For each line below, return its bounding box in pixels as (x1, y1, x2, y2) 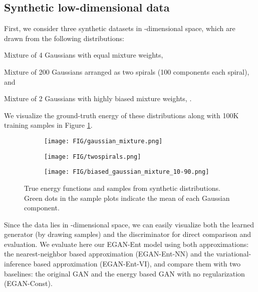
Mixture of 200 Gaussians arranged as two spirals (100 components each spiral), (4, 66, 249, 77)
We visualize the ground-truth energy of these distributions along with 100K (4, 110, 239, 120)
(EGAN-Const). (4, 278, 53, 288)
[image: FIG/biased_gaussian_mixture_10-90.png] (44, 168, 209, 176)
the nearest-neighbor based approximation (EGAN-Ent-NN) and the (4, 248, 214, 259)
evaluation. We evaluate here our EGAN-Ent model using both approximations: (4, 238, 249, 249)
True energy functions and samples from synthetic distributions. (24, 182, 220, 193)
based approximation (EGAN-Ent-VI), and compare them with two (33, 258, 241, 269)
